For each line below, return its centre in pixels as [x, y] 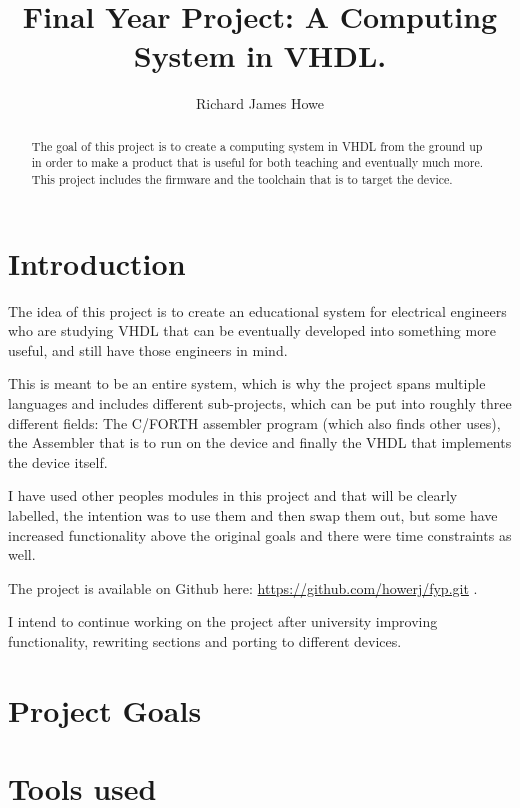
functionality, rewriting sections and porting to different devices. [205, 640]
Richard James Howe [260, 103]
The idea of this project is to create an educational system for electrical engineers [257, 310]
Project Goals [105, 709]
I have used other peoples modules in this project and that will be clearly [233, 495]
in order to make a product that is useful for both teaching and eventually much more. [257, 162]
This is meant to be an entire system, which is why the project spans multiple [247, 383]
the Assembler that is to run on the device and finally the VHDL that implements [260, 442]
